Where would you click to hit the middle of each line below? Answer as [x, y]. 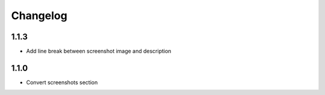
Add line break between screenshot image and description [99, 51]
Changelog [39, 16]
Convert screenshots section [62, 82]
